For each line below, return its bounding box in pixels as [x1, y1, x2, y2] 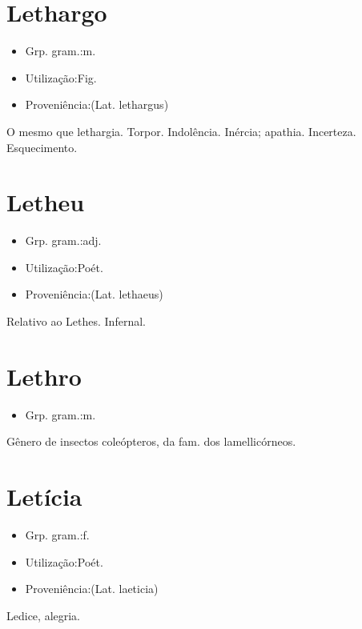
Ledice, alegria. [6, 607, 81, 623]
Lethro [6, 359, 82, 392]
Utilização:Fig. [25, 69, 97, 86]
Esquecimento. [6, 138, 78, 155]
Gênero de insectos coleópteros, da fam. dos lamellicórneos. [6, 433, 296, 450]
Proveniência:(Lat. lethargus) [25, 96, 169, 113]
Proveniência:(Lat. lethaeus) [25, 286, 163, 302]
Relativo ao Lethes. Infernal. [6, 313, 146, 329]
